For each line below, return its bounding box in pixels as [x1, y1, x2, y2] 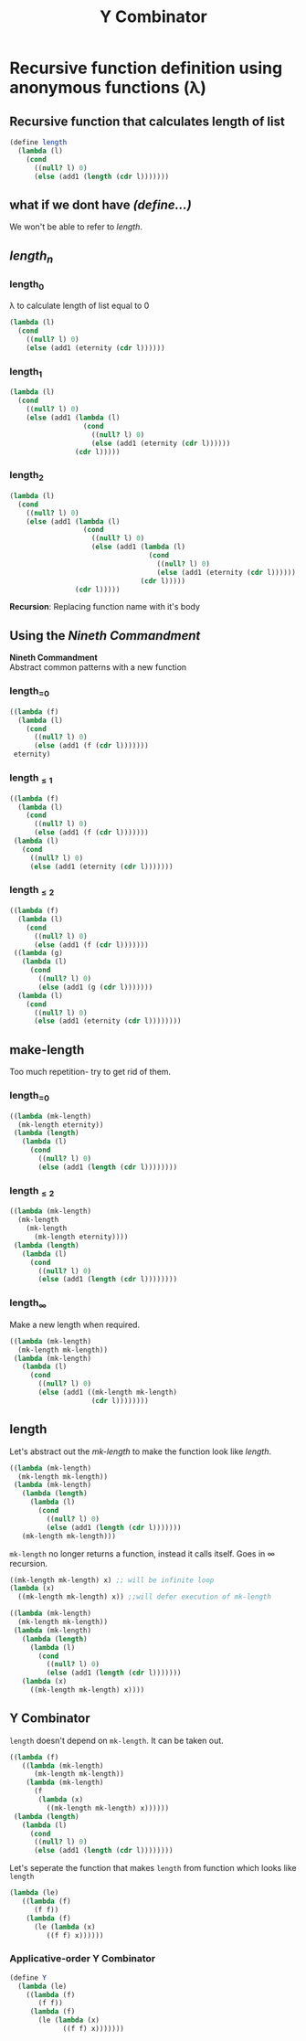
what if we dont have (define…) [9, 197, 192, 212]
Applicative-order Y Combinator [9, 1952, 156, 1965]
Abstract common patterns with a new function [9, 662, 187, 673]
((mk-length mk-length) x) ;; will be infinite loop [9, 1575, 215, 1585]
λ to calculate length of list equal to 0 [9, 300, 150, 312]
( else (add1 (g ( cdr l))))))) [37, 983, 153, 992]
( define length [9, 138, 68, 147]
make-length [9, 1042, 85, 1058]
